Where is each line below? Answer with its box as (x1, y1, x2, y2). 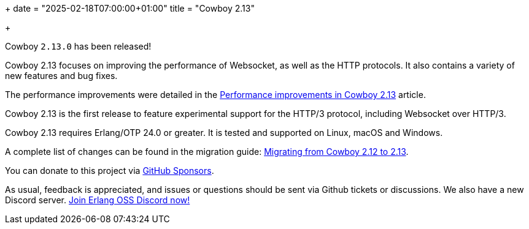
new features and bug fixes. (5, 70, 118, 81)
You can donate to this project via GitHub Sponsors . (5, 165, 214, 176)
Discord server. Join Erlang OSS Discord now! (5, 195, 190, 205)
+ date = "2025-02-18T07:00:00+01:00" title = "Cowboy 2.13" (5, 3, 255, 13)
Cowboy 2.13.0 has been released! (5, 41, 152, 51)
